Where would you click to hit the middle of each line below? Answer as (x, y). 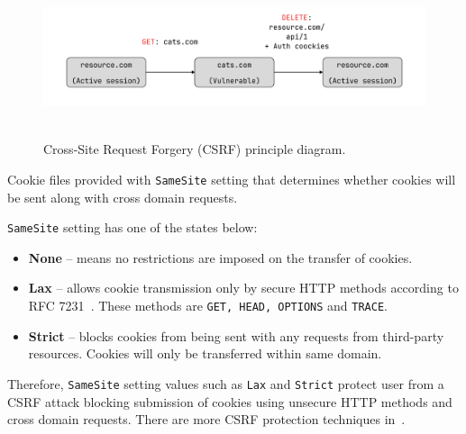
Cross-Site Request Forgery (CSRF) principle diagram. (195, 149)
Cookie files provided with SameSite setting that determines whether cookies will (232, 179)
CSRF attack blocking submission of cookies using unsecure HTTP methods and (230, 401)
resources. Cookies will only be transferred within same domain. (205, 353)
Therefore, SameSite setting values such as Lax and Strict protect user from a (226, 383)
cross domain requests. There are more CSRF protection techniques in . (206, 419)
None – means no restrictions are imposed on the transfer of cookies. (220, 257)
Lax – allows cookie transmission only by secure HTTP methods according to (243, 288)
